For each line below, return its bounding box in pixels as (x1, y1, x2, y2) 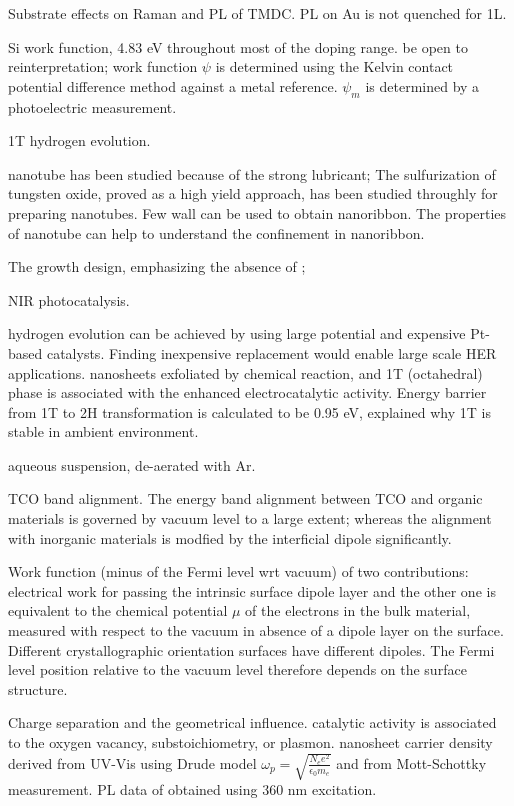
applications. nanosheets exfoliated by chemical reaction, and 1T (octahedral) (8, 362, 483, 383)
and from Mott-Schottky (336, 752, 487, 773)
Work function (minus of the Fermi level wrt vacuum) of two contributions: (8, 561, 469, 582)
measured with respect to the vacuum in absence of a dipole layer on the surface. (8, 620, 504, 641)
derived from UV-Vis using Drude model (8, 752, 257, 773)
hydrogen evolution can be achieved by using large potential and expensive (8, 323, 466, 344)
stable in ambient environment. (8, 421, 199, 442)
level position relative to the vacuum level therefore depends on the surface (8, 659, 467, 680)
